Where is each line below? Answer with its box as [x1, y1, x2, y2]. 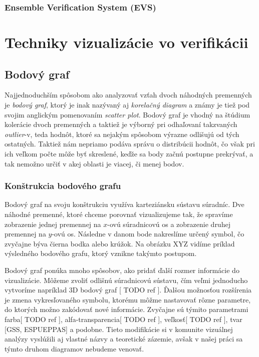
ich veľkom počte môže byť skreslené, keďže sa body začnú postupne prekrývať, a [5, 148, 253, 158]
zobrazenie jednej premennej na [5, 218, 101, 229]
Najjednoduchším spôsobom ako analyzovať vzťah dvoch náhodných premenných [5, 89, 252, 100]
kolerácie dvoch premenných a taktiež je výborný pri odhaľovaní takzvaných [5, 119, 237, 129]
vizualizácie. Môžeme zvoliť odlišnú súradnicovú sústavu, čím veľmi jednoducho [5, 274, 248, 285]
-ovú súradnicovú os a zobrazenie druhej [107, 218, 230, 229]
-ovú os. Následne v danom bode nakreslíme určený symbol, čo [52, 228, 244, 239]
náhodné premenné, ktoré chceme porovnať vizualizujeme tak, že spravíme [5, 208, 233, 219]
